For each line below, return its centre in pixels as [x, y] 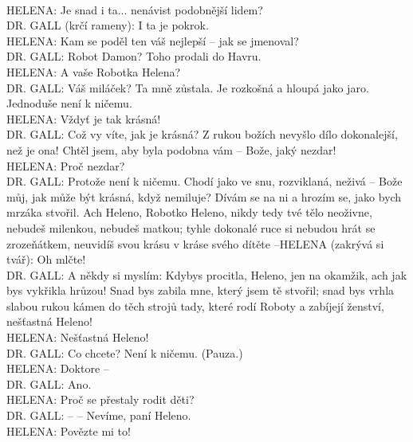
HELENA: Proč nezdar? [66, 165]
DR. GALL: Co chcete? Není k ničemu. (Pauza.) [125, 352]
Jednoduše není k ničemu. [69, 103]
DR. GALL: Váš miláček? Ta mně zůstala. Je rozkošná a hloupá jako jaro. [188, 87]
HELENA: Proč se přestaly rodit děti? [100, 399]
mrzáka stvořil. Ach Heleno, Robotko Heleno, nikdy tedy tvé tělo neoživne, [189, 212]
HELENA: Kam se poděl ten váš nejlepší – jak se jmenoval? [153, 40]
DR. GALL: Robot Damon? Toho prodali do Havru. [134, 56]
